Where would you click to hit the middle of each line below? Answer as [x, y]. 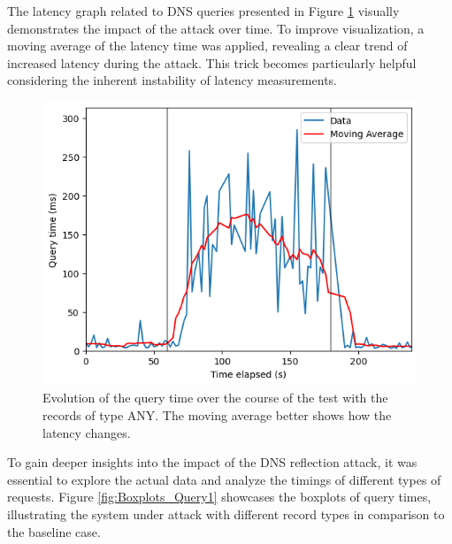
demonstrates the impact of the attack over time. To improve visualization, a [216, 28]
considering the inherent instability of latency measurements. [172, 80]
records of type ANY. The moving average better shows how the [217, 414]
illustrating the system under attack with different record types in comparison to [226, 513]
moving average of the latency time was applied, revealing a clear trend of [207, 46]
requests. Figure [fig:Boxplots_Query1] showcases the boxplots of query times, [219, 497]
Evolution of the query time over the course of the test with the [215, 398]
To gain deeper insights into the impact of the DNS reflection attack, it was [212, 462]
